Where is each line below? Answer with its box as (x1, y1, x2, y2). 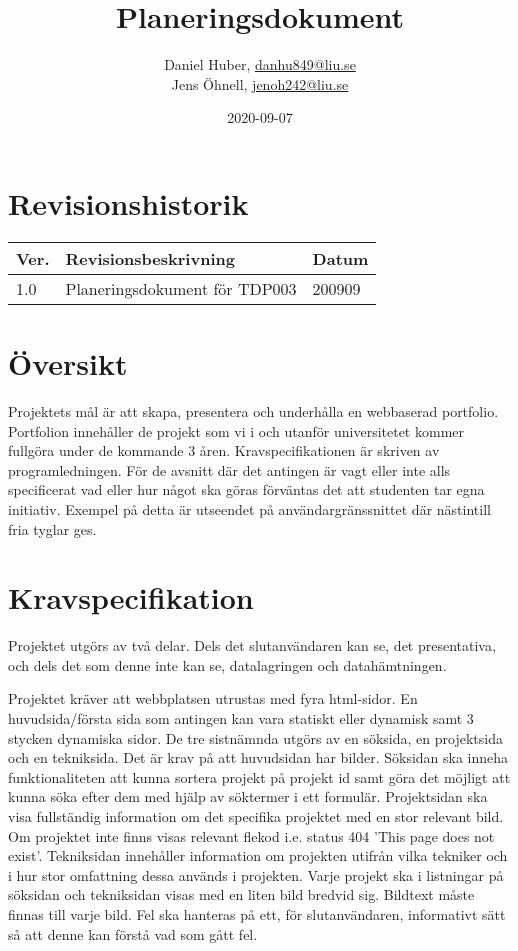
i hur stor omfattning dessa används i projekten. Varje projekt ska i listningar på (8, 864, 504, 885)
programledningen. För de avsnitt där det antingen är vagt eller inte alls (8, 459, 451, 480)
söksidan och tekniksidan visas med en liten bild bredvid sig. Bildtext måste (8, 884, 475, 905)
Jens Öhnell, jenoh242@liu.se (171, 73, 349, 94)
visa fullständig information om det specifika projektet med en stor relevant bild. (8, 806, 504, 826)
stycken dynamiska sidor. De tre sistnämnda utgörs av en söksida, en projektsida (8, 727, 503, 748)
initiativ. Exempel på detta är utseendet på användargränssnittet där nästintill (8, 498, 491, 519)
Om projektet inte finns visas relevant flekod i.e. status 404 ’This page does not (8, 825, 495, 846)
